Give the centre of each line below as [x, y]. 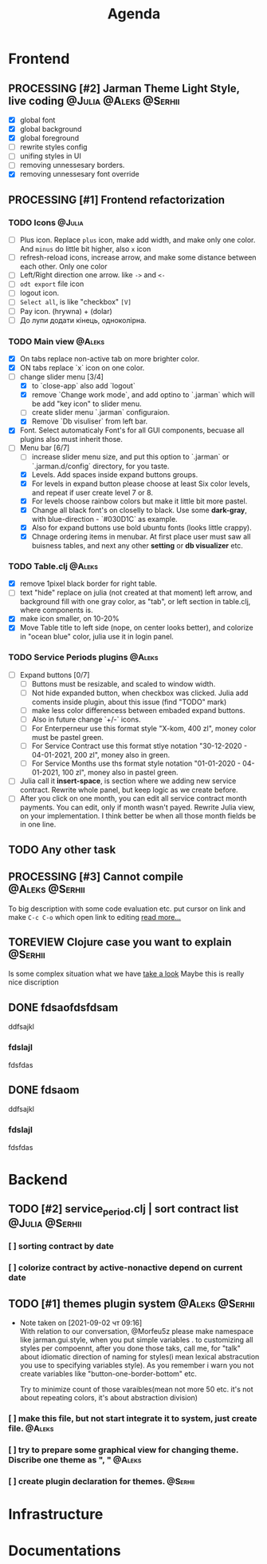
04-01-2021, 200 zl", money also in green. [101, 755]
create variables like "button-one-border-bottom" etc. [108, 1374]
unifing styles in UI [50, 156]
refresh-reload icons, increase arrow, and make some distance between [138, 257]
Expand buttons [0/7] [55, 675]
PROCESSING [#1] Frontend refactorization [117, 199]
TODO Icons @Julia [46, 222]
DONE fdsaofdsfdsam [63, 1007]
